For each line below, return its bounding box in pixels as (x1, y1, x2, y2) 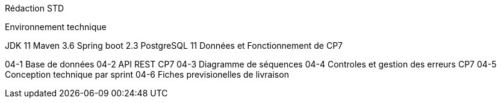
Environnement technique (5, 22, 107, 32)
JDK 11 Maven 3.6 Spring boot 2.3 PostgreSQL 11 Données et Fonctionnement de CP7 (5, 40, 343, 51)
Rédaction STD (5, 3, 64, 13)
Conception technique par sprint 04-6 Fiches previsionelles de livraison (5, 69, 289, 80)
